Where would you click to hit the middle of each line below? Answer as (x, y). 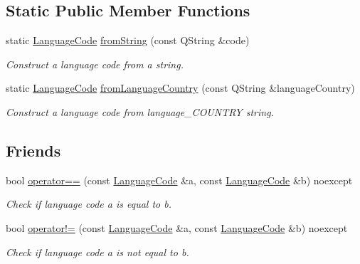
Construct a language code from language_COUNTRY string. (140, 111)
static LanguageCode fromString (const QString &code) (128, 40)
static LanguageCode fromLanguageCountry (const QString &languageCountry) (180, 88)
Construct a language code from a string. (95, 64)
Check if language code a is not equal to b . (97, 252)
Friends (33, 150)
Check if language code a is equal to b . (89, 204)
